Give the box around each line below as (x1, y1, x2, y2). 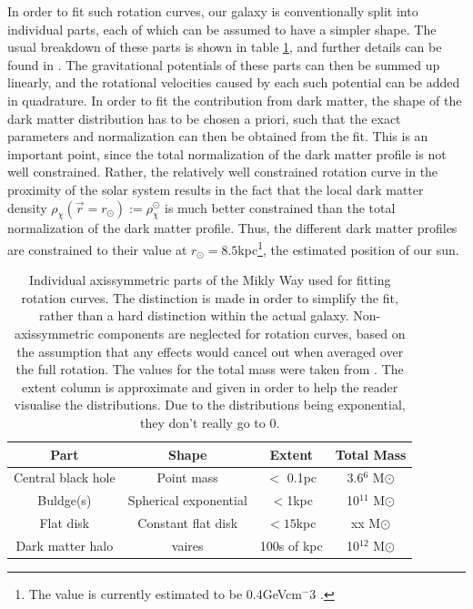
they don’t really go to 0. (140, 412, 280, 431)
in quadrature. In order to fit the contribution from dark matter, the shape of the (7, 90, 462, 109)
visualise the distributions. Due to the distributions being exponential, (14, 395, 406, 414)
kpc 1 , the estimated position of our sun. (237, 237, 459, 259)
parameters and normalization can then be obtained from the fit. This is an (7, 127, 428, 146)
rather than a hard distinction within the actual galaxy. (39, 306, 349, 325)
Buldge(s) (37, 491, 92, 510)
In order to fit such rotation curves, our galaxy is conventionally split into (7, 2, 418, 20)
